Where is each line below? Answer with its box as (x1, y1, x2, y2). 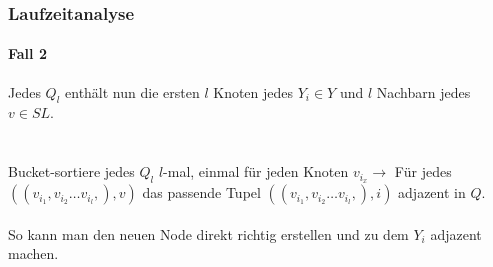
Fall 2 (8, 43, 47, 64)
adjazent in (398, 182, 466, 203)
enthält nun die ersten (65, 81, 200, 102)
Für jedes (394, 161, 452, 182)
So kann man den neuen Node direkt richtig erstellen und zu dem (8, 223, 409, 244)
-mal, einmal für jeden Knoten (163, 161, 349, 182)
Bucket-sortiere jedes (8, 161, 135, 182)
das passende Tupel (142, 182, 261, 203)
